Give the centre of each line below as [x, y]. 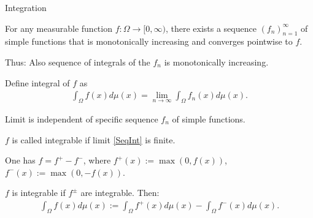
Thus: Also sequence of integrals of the [78, 62]
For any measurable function [59, 28]
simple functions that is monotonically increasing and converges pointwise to [149, 41]
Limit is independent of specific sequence [82, 119]
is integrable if [39, 193]
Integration [26, 7]
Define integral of [37, 82]
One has [20, 160]
